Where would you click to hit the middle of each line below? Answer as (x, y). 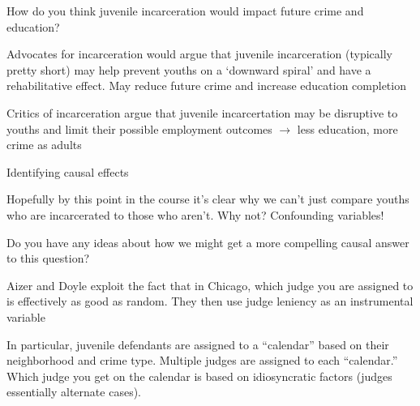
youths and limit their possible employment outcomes (139, 128)
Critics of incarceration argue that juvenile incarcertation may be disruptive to (202, 112)
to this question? (48, 258)
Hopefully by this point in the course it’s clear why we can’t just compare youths (208, 199)
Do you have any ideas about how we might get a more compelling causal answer (208, 242)
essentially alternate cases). (74, 392)
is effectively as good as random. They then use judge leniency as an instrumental (210, 301)
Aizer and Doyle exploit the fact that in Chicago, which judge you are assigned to (210, 285)
